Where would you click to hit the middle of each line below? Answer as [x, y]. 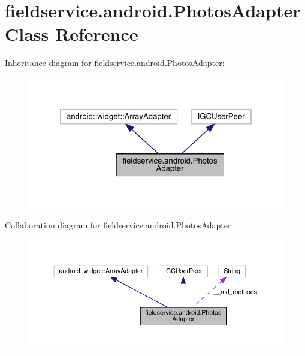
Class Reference [72, 34]
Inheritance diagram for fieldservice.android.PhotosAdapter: [115, 63]
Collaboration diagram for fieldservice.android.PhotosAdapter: [119, 225]
